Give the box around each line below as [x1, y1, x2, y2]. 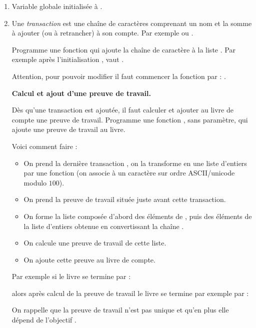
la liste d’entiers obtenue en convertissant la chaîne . [23, 220, 184, 231]
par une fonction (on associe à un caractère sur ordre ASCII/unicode [23, 167, 235, 178]
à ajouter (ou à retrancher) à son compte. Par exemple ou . [11, 27, 193, 38]
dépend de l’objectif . [11, 314, 76, 325]
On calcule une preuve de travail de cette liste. [23, 237, 166, 248]
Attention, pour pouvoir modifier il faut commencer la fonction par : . [11, 70, 226, 81]
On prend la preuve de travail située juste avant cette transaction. [23, 194, 226, 204]
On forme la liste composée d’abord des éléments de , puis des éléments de [23, 210, 252, 221]
